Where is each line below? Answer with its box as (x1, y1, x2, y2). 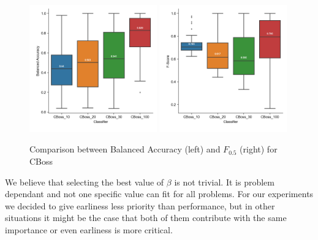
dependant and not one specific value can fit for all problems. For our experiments (5, 187, 314, 200)
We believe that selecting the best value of (5, 175, 164, 188)
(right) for (240, 143, 278, 156)
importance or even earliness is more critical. (5, 223, 173, 236)
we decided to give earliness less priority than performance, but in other (5, 199, 275, 212)
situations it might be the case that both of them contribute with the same (5, 211, 287, 224)
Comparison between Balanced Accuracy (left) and (29, 143, 221, 156)
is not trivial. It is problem (174, 175, 274, 188)
